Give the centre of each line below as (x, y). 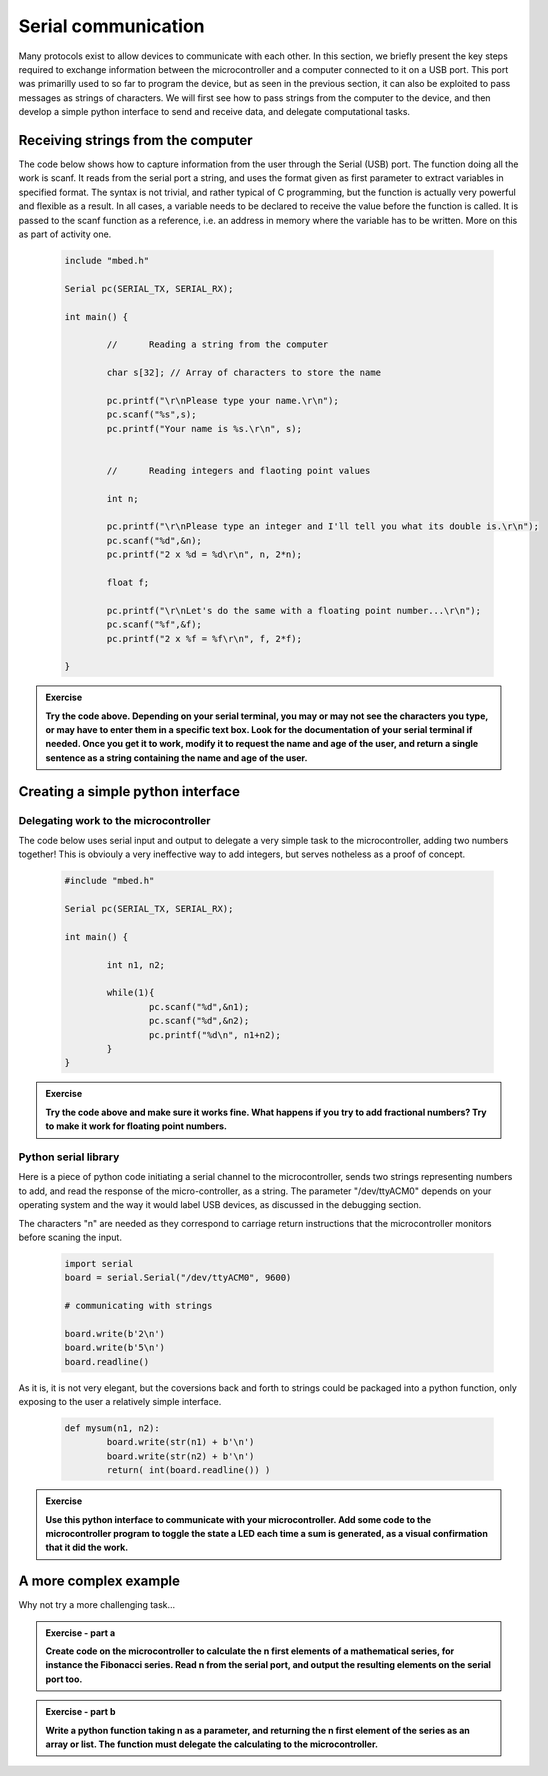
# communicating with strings (138, 1306)
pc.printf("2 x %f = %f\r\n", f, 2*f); (204, 638)
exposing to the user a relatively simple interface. (120, 1401)
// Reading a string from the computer (217, 344)
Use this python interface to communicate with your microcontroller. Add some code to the (238, 1519)
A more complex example (99, 1581)
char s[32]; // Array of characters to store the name (244, 373)
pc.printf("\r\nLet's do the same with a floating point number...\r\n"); (294, 610)
